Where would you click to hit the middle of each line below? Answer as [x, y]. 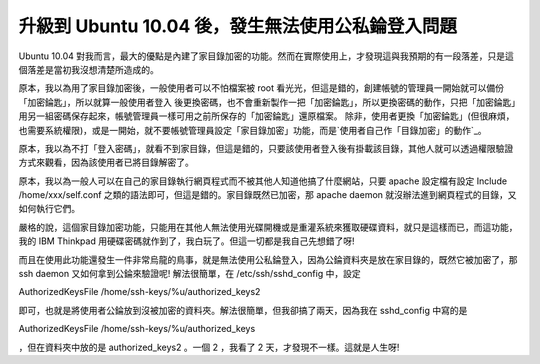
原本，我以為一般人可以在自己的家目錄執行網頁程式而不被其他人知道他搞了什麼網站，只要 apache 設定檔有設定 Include [263, 181]
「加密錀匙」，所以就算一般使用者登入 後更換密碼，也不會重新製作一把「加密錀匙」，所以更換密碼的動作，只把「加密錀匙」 [267, 102]
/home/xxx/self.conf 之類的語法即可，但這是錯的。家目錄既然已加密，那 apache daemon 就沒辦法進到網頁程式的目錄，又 [267, 195]
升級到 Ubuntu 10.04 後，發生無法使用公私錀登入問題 [238, 26]
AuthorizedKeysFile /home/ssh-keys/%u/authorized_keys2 [139, 292]
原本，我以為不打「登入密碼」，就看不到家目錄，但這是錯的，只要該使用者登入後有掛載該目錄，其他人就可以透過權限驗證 [266, 148]
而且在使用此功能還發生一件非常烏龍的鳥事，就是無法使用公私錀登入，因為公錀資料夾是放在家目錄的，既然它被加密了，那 [268, 259]
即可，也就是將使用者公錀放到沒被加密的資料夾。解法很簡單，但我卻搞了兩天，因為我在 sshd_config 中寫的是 [243, 310]
